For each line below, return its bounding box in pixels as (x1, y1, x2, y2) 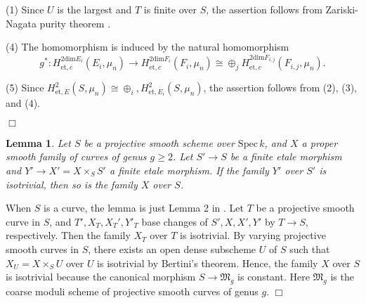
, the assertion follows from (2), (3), (203, 80, 358, 95)
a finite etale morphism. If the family (109, 163, 269, 178)
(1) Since (6, 2, 44, 16)
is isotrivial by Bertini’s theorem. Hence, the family (97, 255, 318, 270)
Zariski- (325, 2, 358, 16)
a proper (301, 135, 338, 150)
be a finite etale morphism (230, 149, 342, 164)
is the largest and (57, 2, 132, 16)
